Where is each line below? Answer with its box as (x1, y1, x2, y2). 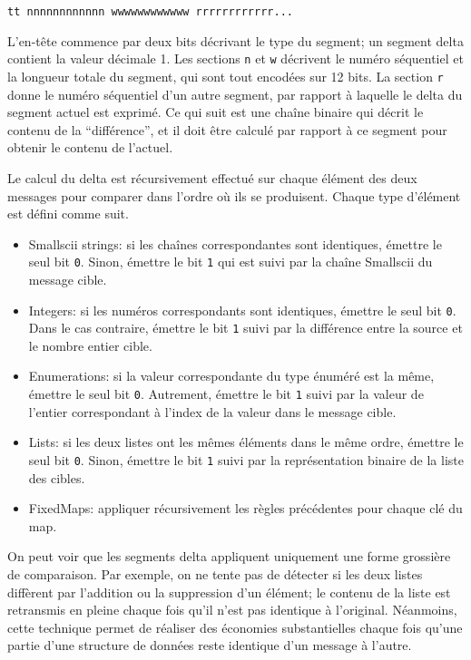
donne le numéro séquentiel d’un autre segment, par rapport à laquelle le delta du (7, 84, 463, 103)
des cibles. (28, 468, 85, 487)
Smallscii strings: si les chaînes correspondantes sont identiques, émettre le (28, 234, 442, 253)
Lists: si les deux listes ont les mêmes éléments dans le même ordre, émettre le (28, 432, 464, 451)
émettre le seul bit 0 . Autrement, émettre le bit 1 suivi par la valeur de (28, 384, 424, 403)
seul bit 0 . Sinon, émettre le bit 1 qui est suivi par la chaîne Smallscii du (28, 252, 433, 271)
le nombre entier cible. (28, 335, 152, 354)
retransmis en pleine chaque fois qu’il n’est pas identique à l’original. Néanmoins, (7, 600, 457, 619)
